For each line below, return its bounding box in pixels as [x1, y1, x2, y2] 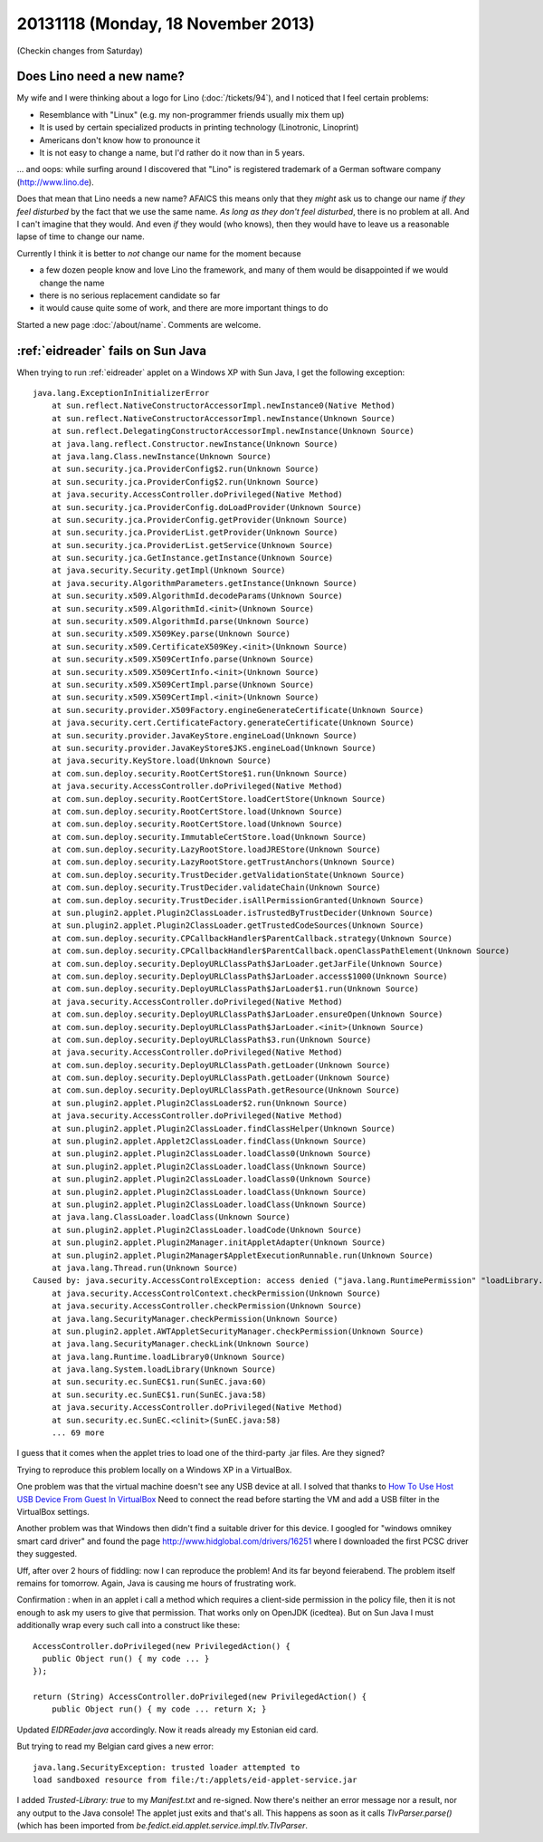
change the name [39, 277, 105, 288]
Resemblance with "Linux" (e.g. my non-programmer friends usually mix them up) [39, 109, 345, 120]
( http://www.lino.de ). [16, 177, 94, 188]
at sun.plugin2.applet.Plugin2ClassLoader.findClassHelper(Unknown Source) [51, 1124, 395, 1133]
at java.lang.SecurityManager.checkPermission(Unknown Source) [51, 1314, 338, 1324]
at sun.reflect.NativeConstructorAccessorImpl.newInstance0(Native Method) [51, 400, 395, 411]
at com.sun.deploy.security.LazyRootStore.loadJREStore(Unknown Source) [51, 844, 382, 855]
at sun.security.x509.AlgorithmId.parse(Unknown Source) [51, 616, 310, 627]
